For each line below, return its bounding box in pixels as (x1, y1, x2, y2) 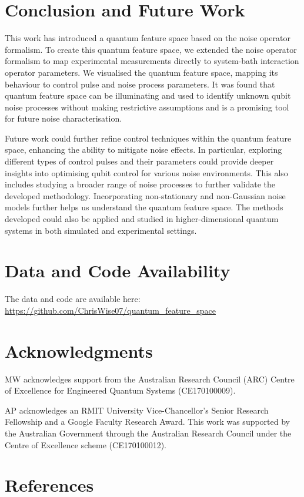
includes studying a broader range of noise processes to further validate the (5, 178, 275, 190)
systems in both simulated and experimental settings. (5, 224, 197, 236)
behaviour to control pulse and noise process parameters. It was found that (5, 78, 275, 90)
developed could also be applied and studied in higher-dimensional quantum (5, 213, 279, 225)
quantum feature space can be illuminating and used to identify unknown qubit (5, 89, 291, 102)
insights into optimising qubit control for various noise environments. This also (5, 166, 288, 179)
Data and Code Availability (5, 258, 230, 283)
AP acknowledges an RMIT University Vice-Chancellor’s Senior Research (5, 404, 269, 416)
